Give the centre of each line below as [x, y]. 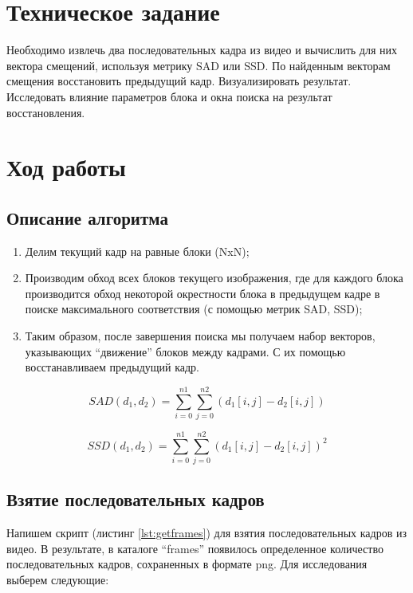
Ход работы [66, 167]
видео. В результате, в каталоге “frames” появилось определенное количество [195, 548]
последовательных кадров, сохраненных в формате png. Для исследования [187, 564]
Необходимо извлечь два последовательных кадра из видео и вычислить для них [202, 50]
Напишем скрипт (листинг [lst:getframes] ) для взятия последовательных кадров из [207, 533]
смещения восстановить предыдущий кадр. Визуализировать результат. [179, 81]
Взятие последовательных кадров [136, 499]
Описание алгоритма [87, 217]
